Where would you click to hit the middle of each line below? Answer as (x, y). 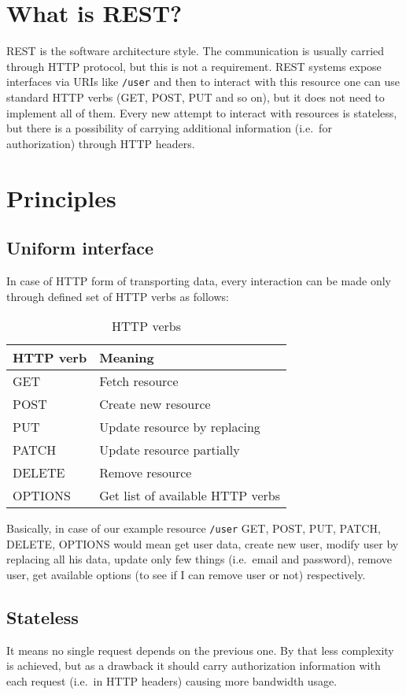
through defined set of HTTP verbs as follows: (118, 296)
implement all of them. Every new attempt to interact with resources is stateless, (202, 112)
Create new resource (155, 404)
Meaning (127, 358)
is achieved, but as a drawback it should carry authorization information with (194, 665)
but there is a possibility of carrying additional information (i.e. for (169, 128)
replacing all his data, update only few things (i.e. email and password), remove (199, 559)
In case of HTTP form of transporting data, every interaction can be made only (199, 280)
